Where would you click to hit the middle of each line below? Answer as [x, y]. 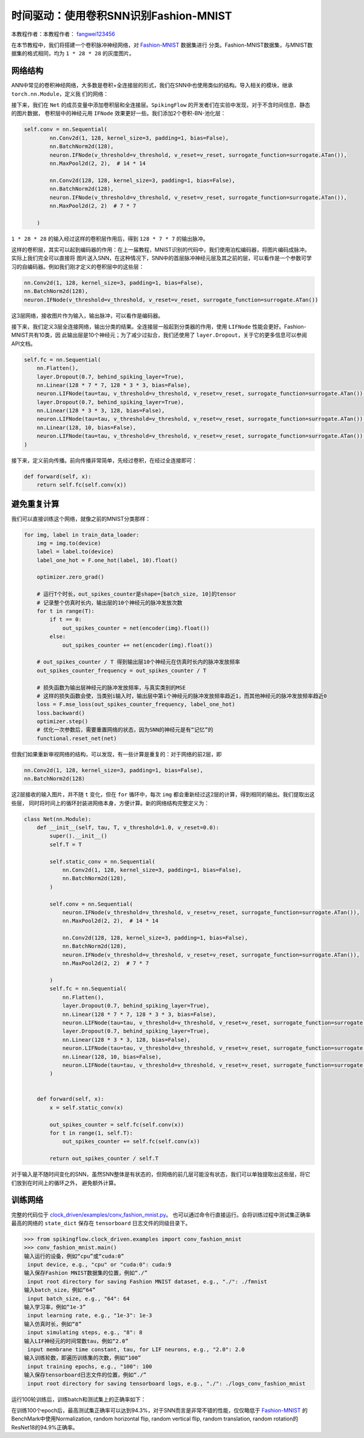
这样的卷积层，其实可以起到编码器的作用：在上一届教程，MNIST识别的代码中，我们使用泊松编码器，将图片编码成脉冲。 [160, 250]
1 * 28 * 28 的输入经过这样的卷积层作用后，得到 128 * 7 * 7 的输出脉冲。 [110, 238]
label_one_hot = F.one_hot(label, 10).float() [107, 560]
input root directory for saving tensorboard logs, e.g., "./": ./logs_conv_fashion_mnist [167, 1383]
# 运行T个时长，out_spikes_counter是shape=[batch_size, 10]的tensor [136, 594]
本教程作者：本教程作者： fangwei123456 [63, 34]
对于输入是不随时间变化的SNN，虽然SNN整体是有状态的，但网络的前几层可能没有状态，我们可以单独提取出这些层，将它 [161, 1174]
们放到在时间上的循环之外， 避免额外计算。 [65, 1183]
